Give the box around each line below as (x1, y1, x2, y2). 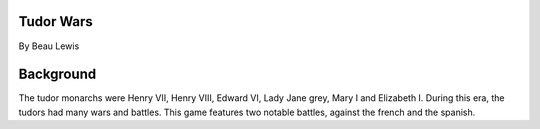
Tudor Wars (18, 13, 94, 30)
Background (18, 66, 97, 83)
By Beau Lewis (18, 40, 80, 52)
